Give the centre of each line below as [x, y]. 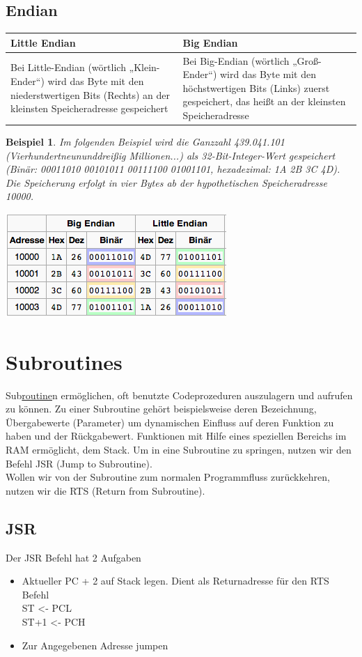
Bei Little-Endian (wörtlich [68, 67]
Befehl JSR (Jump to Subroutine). [79, 463]
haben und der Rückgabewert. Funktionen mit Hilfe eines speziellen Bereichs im [176, 436]
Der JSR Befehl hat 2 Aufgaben [73, 557]
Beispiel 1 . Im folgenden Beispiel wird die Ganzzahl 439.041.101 [145, 142]
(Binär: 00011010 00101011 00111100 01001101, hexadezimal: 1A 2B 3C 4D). [173, 169]
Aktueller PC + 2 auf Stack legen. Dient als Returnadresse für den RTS [175, 581]
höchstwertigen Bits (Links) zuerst [256, 87]
